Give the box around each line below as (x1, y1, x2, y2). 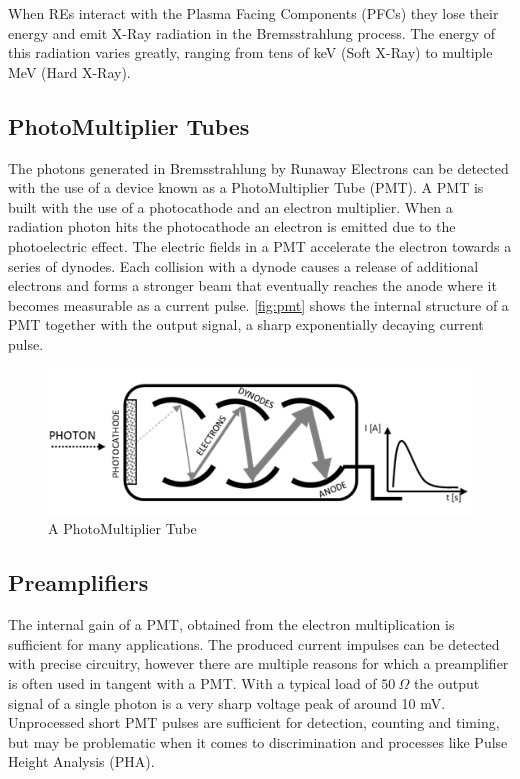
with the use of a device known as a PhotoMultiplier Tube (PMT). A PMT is (8, 177, 484, 198)
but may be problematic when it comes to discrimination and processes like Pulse (8, 731, 508, 752)
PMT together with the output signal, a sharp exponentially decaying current (8, 314, 484, 335)
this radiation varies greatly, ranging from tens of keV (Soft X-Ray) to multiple (8, 42, 493, 63)
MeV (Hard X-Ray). (8, 61, 131, 82)
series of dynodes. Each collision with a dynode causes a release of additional (8, 255, 479, 276)
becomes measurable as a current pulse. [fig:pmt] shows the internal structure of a (8, 294, 509, 315)
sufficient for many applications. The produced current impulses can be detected (8, 633, 500, 654)
